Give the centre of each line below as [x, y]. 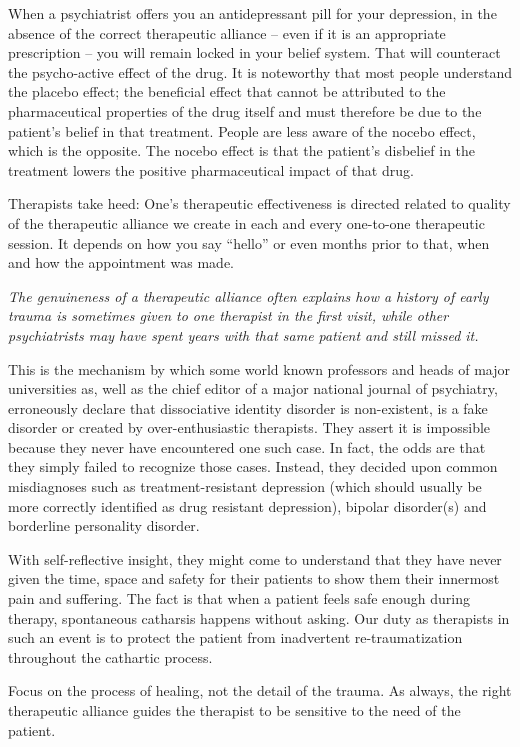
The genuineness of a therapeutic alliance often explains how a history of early [248, 295]
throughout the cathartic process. [110, 656]
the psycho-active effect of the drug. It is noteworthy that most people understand [260, 71]
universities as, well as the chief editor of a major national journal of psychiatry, [253, 388]
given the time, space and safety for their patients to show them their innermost [254, 578]
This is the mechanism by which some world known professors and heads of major [259, 368]
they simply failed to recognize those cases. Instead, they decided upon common [253, 466]
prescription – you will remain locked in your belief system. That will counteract [254, 52]
